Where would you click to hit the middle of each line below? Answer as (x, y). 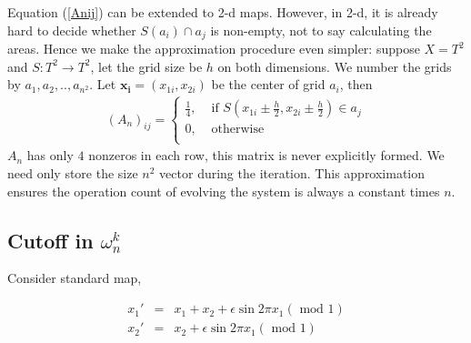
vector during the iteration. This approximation (292, 173)
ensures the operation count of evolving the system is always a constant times (224, 191)
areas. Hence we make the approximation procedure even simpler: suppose (214, 49)
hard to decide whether (72, 30)
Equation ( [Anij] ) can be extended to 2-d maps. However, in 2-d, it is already (223, 12)
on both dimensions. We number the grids (335, 66)
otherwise (238, 130)
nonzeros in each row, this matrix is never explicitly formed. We (266, 155)
